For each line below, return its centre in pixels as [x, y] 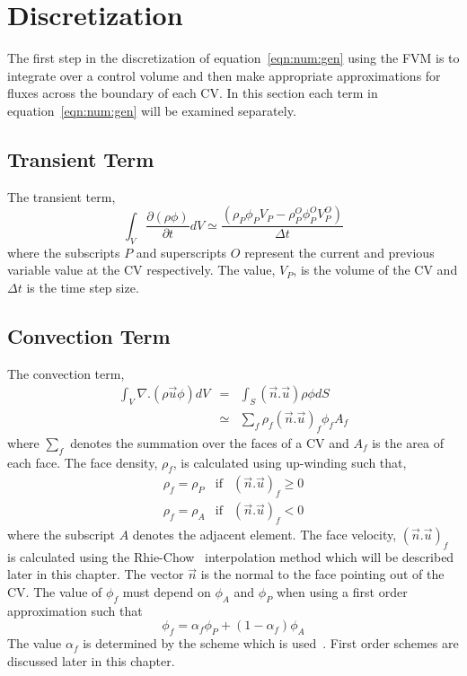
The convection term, [66, 373]
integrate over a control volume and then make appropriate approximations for [224, 75]
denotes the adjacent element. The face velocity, [264, 535]
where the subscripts [64, 252]
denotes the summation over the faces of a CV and [210, 442]
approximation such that [75, 610]
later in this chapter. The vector [96, 574]
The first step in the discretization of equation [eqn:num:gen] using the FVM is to [233, 58]
